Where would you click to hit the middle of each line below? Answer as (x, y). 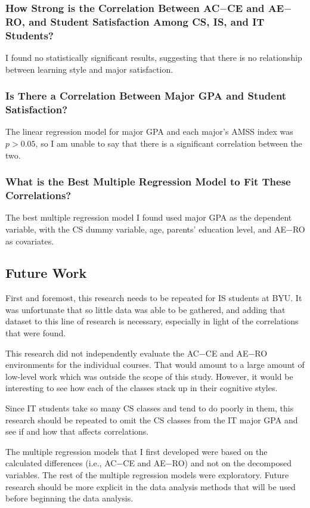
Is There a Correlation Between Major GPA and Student (146, 96)
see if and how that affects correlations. (77, 431)
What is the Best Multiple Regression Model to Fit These (148, 182)
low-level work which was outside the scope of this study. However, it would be (149, 376)
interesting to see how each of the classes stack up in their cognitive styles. (142, 388)
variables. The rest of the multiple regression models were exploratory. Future (147, 475)
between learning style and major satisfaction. (89, 69)
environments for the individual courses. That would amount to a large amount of (155, 365)
